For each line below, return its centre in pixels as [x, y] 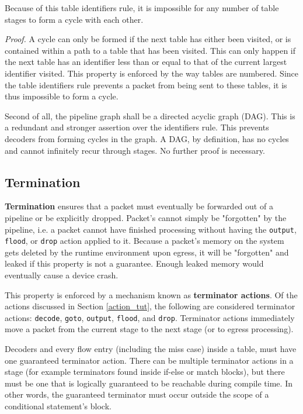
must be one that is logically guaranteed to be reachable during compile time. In [149, 383]
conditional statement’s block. [58, 406]
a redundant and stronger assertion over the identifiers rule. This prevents [137, 127]
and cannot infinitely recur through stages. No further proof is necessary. [135, 150]
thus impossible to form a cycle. [62, 96]
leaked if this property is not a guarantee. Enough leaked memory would [134, 263]
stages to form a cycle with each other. [74, 19]
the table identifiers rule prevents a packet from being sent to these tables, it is [146, 84]
